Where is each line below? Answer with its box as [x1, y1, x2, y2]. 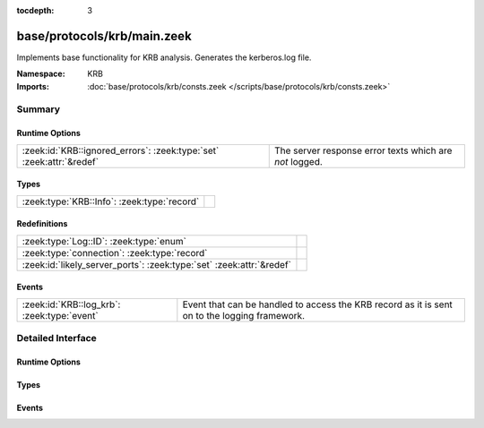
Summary [16, 103, 61, 116]
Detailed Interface [16, 332, 98, 345]
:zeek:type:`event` [22, 309, 99, 321]
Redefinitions [16, 218, 68, 229]
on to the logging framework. [182, 309, 305, 321]
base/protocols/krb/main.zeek [16, 28, 192, 44]
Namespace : [16, 68, 66, 80]
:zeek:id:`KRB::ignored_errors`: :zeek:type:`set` [22, 144, 220, 157]
